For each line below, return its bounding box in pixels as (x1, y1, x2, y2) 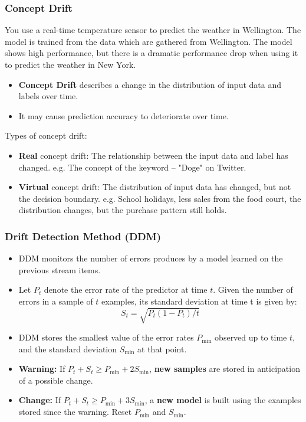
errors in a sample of (18, 295, 93, 307)
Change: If (18, 394, 61, 406)
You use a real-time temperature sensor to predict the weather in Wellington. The (5, 24, 301, 36)
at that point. (137, 342, 187, 355)
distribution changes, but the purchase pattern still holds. (18, 204, 227, 216)
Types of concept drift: (5, 129, 87, 142)
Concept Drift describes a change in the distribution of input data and (18, 78, 282, 90)
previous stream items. (18, 263, 101, 276)
